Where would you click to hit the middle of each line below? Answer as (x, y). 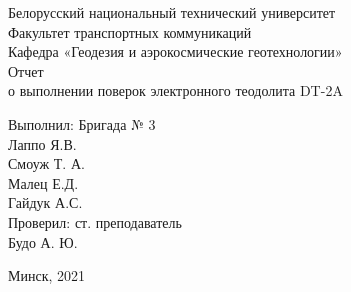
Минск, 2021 (47, 275)
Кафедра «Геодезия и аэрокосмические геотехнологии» (175, 51)
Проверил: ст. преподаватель (95, 221)
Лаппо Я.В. (42, 143)
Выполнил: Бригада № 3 (82, 123)
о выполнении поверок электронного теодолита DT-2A (175, 90)
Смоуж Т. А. (46, 163)
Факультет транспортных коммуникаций (130, 31)
